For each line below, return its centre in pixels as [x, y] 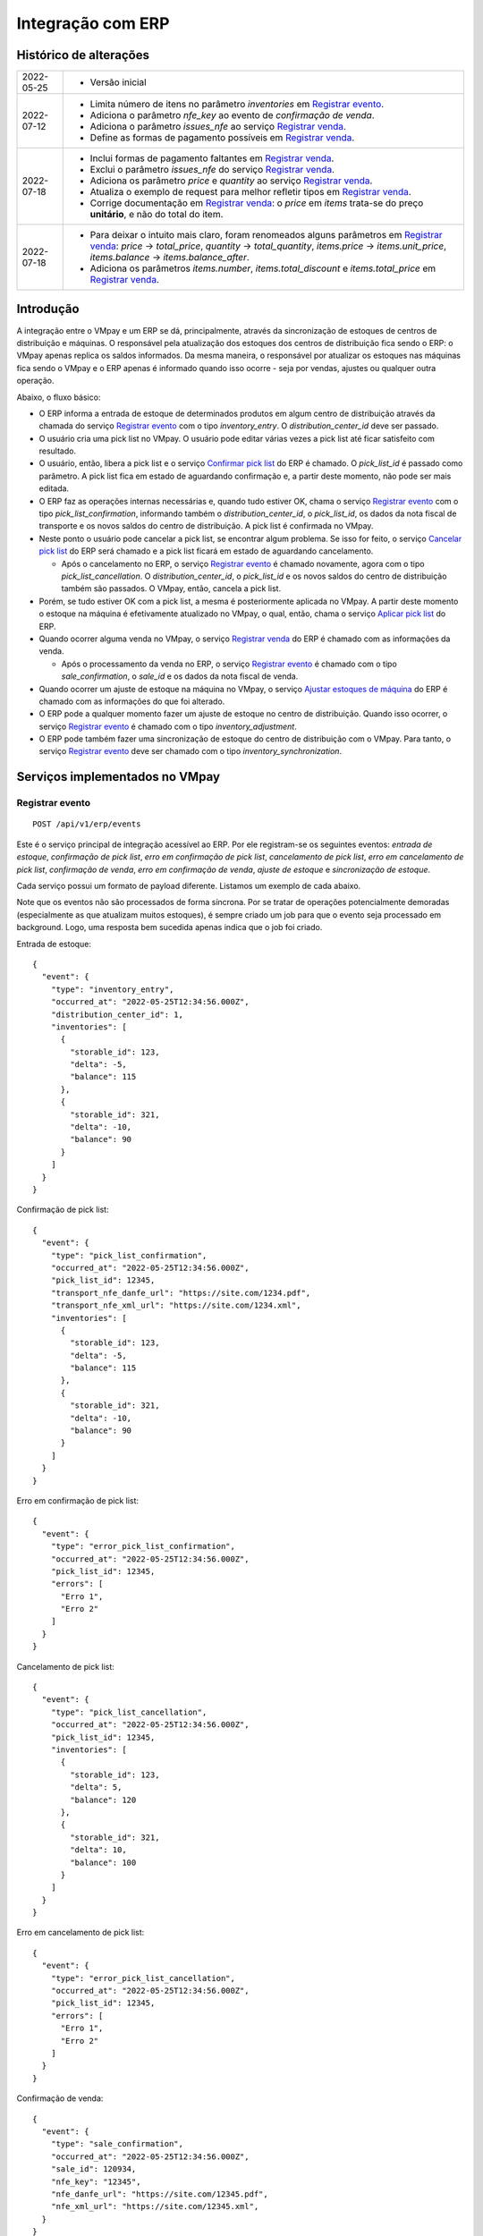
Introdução [48, 309]
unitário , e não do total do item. [157, 215]
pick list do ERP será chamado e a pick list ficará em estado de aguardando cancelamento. [206, 551]
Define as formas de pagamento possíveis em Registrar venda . [222, 138]
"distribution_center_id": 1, [117, 1014]
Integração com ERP [93, 23]
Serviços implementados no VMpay [119, 777]
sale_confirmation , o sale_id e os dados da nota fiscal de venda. [180, 676]
